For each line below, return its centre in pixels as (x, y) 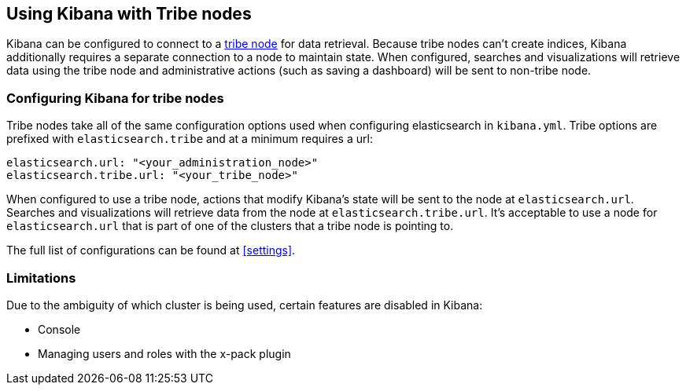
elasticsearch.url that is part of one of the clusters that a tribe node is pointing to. (230, 226)
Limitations (41, 278)
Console (59, 329)
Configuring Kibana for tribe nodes (115, 98)
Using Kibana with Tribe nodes (129, 14)
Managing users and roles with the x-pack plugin (164, 353)
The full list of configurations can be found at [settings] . (151, 250)
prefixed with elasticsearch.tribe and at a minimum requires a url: (190, 139)
